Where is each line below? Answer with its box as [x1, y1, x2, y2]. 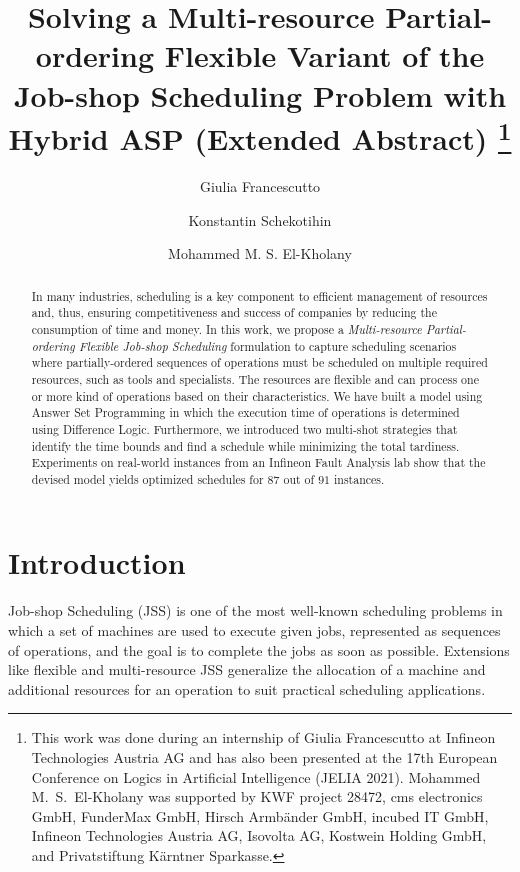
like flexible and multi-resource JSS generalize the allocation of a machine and [8, 659, 486, 680]
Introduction [8, 542, 186, 583]
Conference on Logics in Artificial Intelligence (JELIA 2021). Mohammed [31, 766, 481, 787]
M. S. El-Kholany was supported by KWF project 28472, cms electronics [31, 786, 483, 807]
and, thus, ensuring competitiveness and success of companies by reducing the [31, 304, 437, 321]
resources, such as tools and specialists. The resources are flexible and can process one [31, 370, 479, 387]
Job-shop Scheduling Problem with [13, 74, 507, 115]
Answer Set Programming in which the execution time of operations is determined [31, 404, 460, 421]
